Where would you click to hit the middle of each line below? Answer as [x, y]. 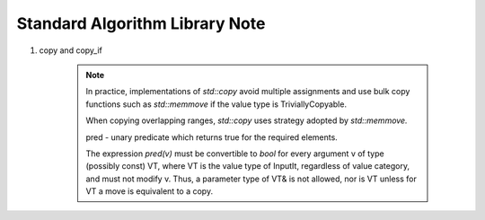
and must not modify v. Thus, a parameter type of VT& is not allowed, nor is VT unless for [251, 179]
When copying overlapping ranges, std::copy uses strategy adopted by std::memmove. [247, 120]
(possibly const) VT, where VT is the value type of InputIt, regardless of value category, [248, 166]
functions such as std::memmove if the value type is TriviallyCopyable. [216, 104]
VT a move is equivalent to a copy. [150, 191]
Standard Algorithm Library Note [141, 23]
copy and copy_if [71, 50]
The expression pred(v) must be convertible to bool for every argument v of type [235, 154]
